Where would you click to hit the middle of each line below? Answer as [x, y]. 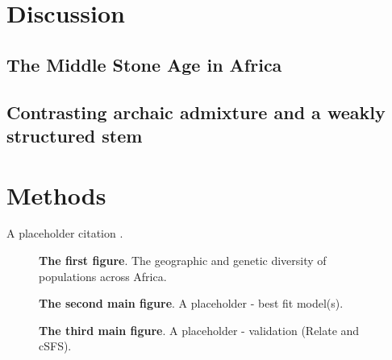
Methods [56, 194]
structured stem [75, 135]
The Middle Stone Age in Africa [144, 64]
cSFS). [55, 346]
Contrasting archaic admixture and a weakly [196, 112]
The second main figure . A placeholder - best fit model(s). [191, 303]
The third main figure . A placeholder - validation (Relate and [199, 330]
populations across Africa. [103, 276]
